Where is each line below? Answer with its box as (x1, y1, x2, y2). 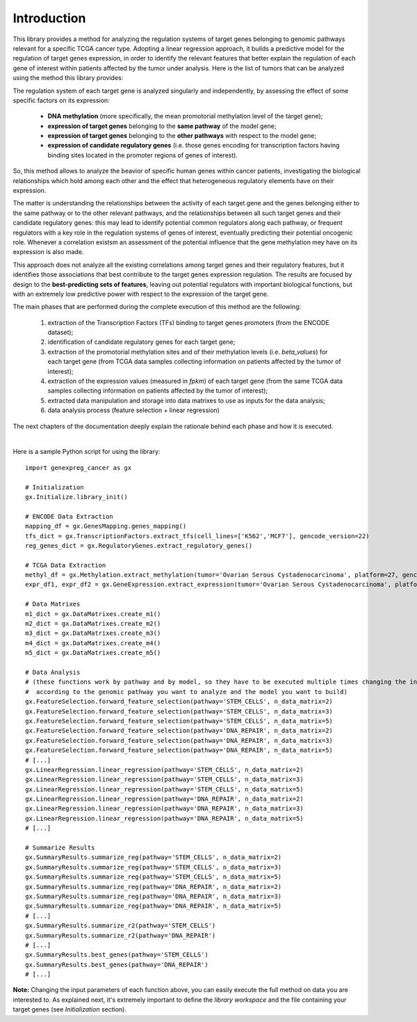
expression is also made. (13, 248, 84, 256)
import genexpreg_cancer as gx (25, 464, 132, 471)
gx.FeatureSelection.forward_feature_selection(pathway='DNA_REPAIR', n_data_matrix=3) (25, 737, 334, 744)
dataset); (47, 328, 74, 337)
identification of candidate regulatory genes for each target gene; (47, 338, 236, 346)
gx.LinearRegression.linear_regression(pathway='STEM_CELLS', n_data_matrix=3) (25, 776, 304, 783)
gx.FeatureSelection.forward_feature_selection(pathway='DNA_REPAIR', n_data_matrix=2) (25, 727, 334, 734)
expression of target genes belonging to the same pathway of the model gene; (47, 122, 277, 130)
